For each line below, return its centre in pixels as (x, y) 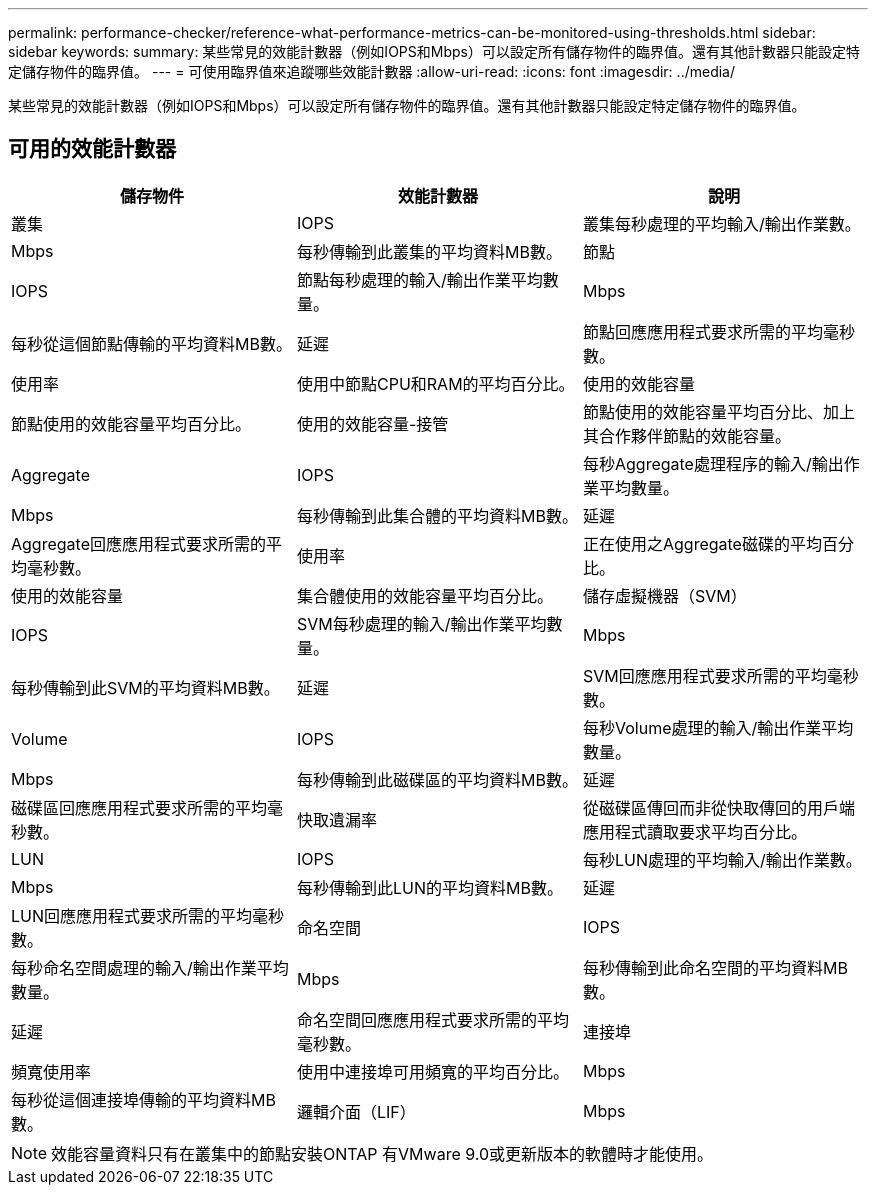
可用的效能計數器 (92, 149)
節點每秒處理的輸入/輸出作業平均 (419, 279)
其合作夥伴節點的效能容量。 (686, 435)
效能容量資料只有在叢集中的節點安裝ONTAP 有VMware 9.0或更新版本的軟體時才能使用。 (382, 1153)
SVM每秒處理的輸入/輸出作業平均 (421, 623)
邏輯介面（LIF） (356, 1111)
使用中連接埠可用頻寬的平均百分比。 (432, 1071)
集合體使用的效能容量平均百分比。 (424, 595)
